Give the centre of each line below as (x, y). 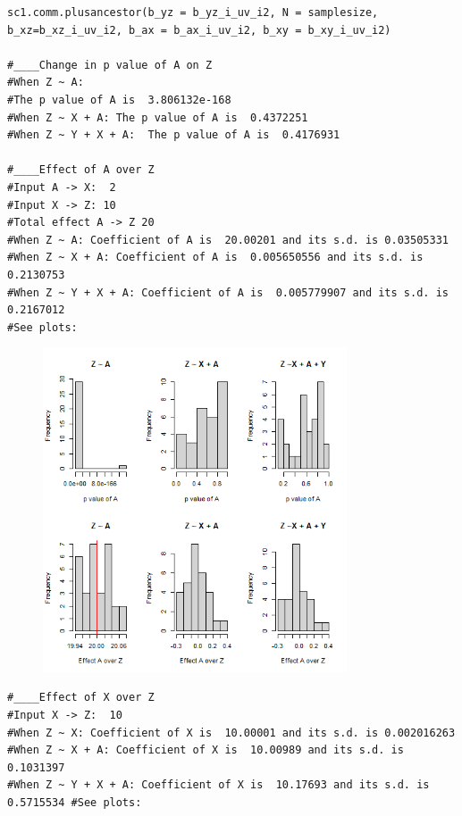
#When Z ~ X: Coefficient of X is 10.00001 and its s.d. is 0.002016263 (231, 733)
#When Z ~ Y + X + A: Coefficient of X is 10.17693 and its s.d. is (218, 785)
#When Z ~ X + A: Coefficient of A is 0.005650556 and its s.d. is (215, 258)
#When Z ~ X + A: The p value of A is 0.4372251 (158, 117)
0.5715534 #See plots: (75, 802)
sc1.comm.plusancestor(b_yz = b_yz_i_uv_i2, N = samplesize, (193, 12)
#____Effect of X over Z (81, 698)
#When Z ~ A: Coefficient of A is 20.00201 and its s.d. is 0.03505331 (228, 240)
